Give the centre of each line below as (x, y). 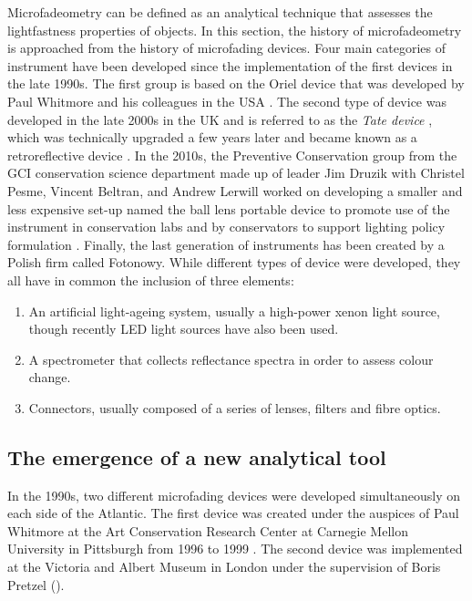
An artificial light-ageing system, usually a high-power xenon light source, (234, 311)
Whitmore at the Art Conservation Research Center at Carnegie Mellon (208, 530)
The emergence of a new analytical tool (197, 456)
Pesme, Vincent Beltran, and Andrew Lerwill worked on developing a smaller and (235, 190)
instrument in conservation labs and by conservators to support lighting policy (226, 227)
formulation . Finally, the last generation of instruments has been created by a (226, 244)
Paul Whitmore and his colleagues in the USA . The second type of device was (227, 101)
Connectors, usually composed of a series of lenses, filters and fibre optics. (235, 407)
